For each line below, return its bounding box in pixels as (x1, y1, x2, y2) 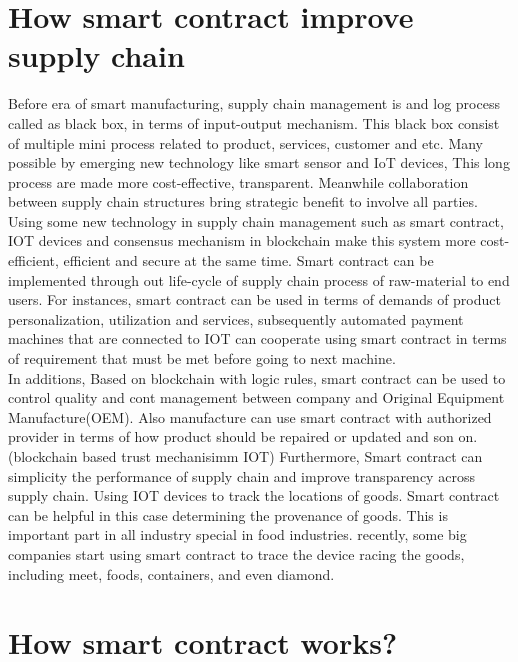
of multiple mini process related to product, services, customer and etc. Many (8, 132, 484, 153)
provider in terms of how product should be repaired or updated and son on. (8, 426, 478, 447)
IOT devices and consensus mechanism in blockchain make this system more (8, 230, 476, 251)
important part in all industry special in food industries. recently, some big (8, 524, 467, 545)
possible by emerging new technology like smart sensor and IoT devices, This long (8, 152, 510, 173)
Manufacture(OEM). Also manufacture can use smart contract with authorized (8, 406, 492, 427)
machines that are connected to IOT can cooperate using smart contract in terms (8, 328, 507, 349)
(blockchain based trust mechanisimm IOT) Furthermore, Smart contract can (8, 446, 483, 466)
